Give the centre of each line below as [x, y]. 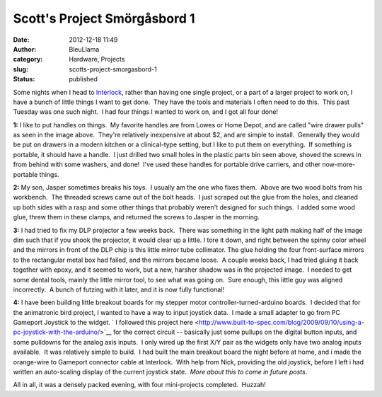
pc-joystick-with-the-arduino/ [57, 332]
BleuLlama [84, 49]
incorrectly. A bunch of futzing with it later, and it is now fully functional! [118, 289]
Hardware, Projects [97, 59]
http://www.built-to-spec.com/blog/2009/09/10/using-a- [281, 323]
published [83, 79]
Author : [25, 49]
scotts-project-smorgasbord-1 [113, 69]
